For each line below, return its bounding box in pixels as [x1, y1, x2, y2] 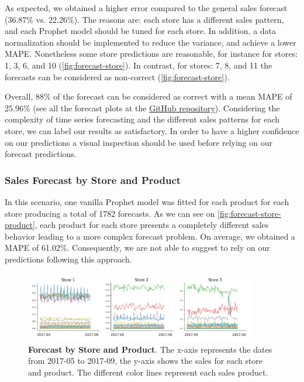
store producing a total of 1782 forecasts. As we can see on [5, 207, 215, 219]
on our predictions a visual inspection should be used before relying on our [5, 136, 272, 148]
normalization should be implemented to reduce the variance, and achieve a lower [5, 36, 296, 48]
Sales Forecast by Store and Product [5, 172, 181, 187]
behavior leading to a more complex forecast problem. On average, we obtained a [5, 230, 295, 242]
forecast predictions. [5, 148, 77, 160]
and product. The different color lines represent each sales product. [28, 366, 268, 378]
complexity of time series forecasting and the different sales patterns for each [5, 113, 279, 125]
